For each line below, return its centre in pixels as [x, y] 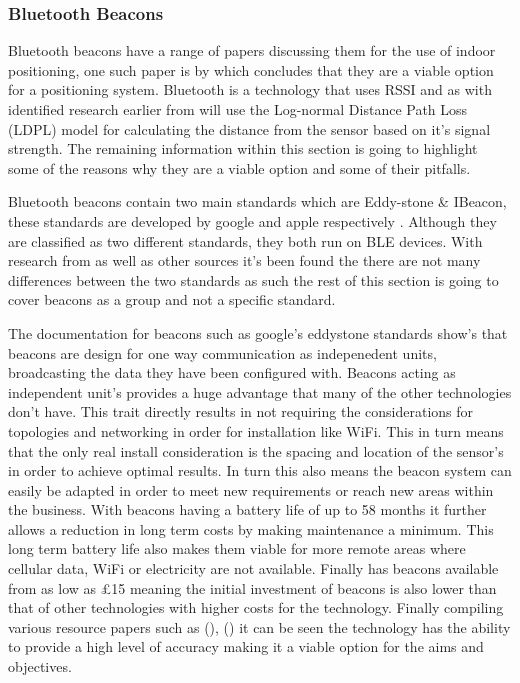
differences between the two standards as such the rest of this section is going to [253, 279]
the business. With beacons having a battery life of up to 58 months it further [247, 509]
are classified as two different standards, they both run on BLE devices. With [245, 240]
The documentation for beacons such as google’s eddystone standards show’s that [258, 332]
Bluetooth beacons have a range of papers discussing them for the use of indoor [252, 50]
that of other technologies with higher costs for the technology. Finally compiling [256, 607]
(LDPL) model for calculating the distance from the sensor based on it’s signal [249, 128]
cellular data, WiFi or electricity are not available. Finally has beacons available [253, 568]
